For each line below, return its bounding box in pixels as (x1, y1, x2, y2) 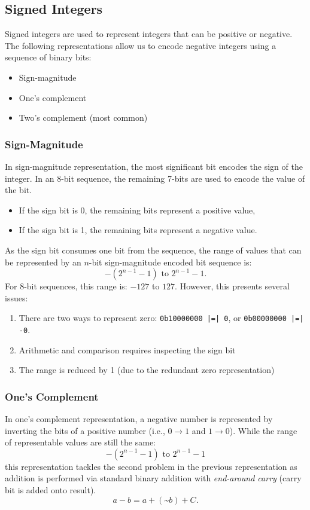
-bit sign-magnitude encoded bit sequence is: (89, 255, 252, 268)
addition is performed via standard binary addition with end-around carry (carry (5, 472, 302, 484)
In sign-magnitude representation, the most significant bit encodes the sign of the (5, 160, 303, 172)
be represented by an (5, 255, 81, 268)
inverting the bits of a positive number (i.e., (5, 424, 165, 436)
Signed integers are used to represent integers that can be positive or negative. (5, 28, 293, 40)
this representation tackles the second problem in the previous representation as (5, 460, 297, 472)
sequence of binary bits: (5, 51, 92, 63)
